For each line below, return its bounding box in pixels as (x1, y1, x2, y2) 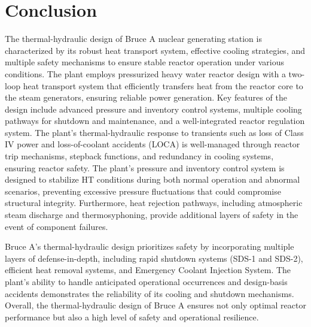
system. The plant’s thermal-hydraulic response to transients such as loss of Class (5, 126, 304, 138)
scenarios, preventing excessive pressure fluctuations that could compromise (5, 184, 281, 197)
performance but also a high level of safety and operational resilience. (5, 310, 259, 323)
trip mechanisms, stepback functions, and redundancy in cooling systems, (5, 150, 274, 162)
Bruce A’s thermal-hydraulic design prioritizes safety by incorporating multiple (5, 240, 294, 253)
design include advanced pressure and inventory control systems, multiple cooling (5, 102, 302, 115)
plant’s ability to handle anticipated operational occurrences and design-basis (5, 275, 288, 287)
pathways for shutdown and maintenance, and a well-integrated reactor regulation (5, 114, 305, 127)
